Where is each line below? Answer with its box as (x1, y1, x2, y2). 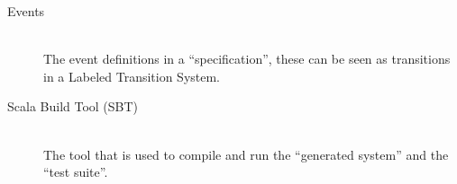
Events (7, 2, 45, 20)
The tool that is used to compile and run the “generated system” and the (43, 145, 449, 163)
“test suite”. (43, 162, 108, 181)
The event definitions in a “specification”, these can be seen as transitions (43, 49, 451, 68)
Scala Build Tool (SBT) (7, 97, 139, 116)
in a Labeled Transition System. (43, 66, 221, 85)
